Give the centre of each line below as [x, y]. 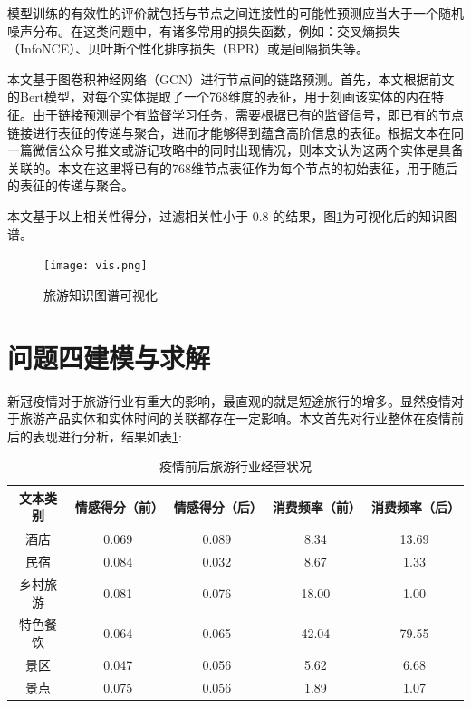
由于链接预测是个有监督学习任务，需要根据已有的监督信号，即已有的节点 [248, 114]
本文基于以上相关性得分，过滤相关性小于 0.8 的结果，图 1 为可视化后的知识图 [232, 215]
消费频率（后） [415, 506]
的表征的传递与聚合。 [71, 185]
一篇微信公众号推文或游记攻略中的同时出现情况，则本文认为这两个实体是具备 [235, 150]
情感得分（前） [119, 506]
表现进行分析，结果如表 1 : [107, 436]
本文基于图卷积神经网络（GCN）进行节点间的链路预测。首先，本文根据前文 [231, 78]
